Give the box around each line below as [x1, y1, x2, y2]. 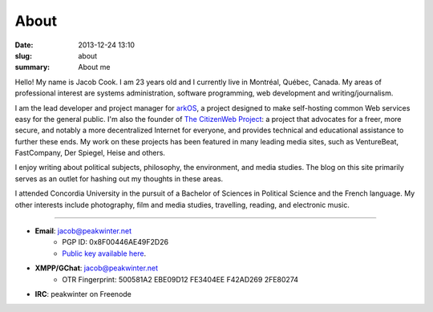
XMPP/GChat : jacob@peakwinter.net [34, 263, 159, 273]
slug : [14, 51, 32, 60]
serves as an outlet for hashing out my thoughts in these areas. [14, 173, 224, 184]
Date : [14, 40, 34, 50]
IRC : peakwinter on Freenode [34, 289, 132, 298]
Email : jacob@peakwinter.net [34, 226, 132, 236]
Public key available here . [62, 249, 147, 258]
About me [78, 63, 111, 72]
